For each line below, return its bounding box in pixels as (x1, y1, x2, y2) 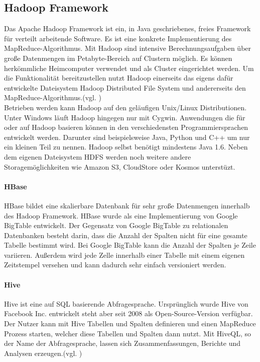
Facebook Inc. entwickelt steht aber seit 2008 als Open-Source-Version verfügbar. (4, 308, 253, 319)
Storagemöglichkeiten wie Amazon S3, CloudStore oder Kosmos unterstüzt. (4, 161, 235, 172)
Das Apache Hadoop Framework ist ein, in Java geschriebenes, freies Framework (4, 23, 251, 34)
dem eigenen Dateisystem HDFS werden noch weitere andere (4, 151, 191, 162)
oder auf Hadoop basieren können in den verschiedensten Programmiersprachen (4, 122, 248, 132)
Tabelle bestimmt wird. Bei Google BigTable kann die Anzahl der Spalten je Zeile (4, 240, 256, 250)
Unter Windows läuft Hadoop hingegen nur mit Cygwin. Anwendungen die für (4, 112, 245, 122)
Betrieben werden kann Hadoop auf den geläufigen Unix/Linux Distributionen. (4, 102, 247, 112)
